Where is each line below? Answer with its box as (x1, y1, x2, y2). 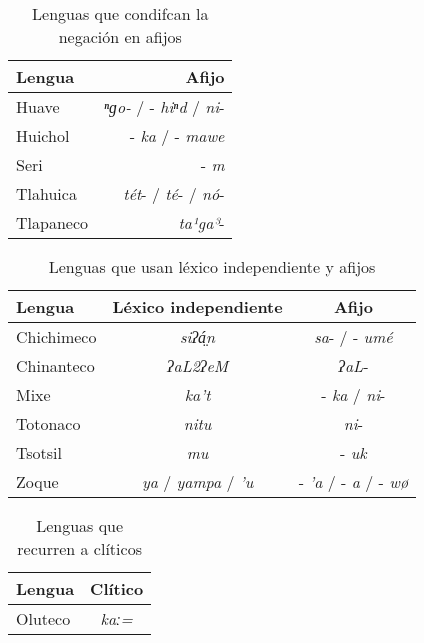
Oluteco (16, 607, 71, 630)
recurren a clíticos (17, 537, 142, 560)
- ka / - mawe (129, 124, 225, 147)
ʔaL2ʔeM (166, 354, 229, 377)
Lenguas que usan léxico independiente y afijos (48, 255, 376, 278)
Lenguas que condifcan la (32, 2, 209, 25)
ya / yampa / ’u (141, 470, 254, 493)
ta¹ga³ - (178, 211, 225, 234)
